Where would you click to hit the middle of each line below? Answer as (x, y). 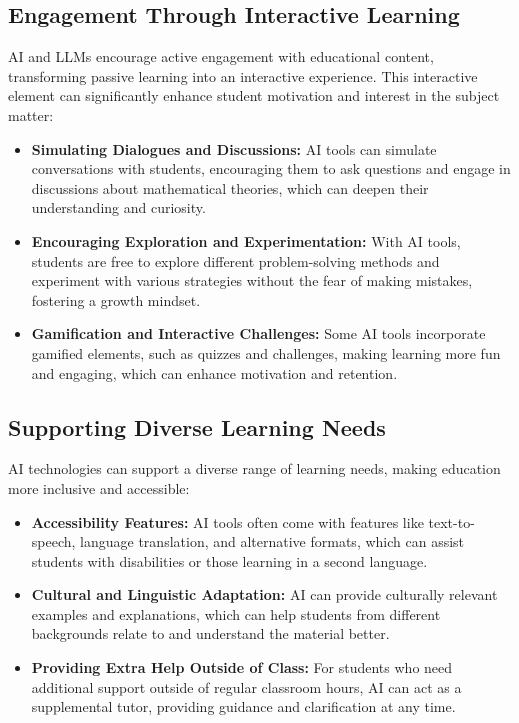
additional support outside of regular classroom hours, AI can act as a (246, 686)
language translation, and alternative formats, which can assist (272, 541)
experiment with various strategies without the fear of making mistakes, (252, 280)
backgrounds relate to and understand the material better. (210, 633)
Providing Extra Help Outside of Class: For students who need (242, 667)
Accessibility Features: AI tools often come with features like (227, 521)
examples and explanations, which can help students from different (236, 613)
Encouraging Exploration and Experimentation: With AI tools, (246, 240)
